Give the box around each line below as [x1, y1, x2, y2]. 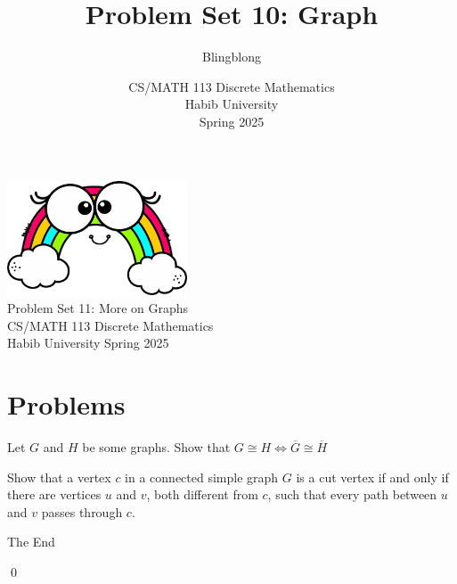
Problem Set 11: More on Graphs [7, 299, 189, 317]
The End [7, 532, 55, 551]
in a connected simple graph [125, 467, 279, 486]
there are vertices [7, 485, 102, 504]
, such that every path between [267, 485, 437, 504]
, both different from [146, 485, 258, 504]
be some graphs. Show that [82, 437, 231, 456]
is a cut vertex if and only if [296, 467, 449, 486]
